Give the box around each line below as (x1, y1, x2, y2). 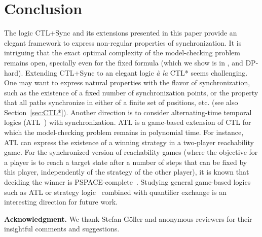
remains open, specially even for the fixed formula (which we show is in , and (4, 57, 243, 67)
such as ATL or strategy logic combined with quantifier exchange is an (4, 186, 227, 197)
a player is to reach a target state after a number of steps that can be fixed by (4, 156, 247, 167)
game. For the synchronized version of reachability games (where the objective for (4, 147, 258, 157)
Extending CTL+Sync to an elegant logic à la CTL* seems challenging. (25, 67, 248, 78)
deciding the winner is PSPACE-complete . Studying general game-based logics (4, 177, 251, 187)
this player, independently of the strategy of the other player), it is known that (4, 166, 249, 177)
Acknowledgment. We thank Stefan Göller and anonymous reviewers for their (4, 213, 252, 224)
